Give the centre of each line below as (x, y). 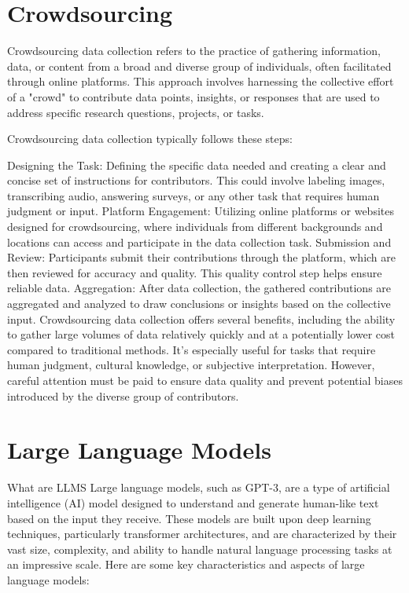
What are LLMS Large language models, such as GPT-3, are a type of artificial (199, 487)
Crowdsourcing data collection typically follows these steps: (150, 139)
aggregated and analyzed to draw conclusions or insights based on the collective (199, 304)
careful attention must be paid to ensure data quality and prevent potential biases (205, 380)
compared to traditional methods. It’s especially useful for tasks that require (192, 349)
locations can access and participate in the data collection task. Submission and (199, 242)
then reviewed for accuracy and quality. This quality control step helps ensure (195, 272)
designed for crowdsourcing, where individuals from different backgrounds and (195, 227)
